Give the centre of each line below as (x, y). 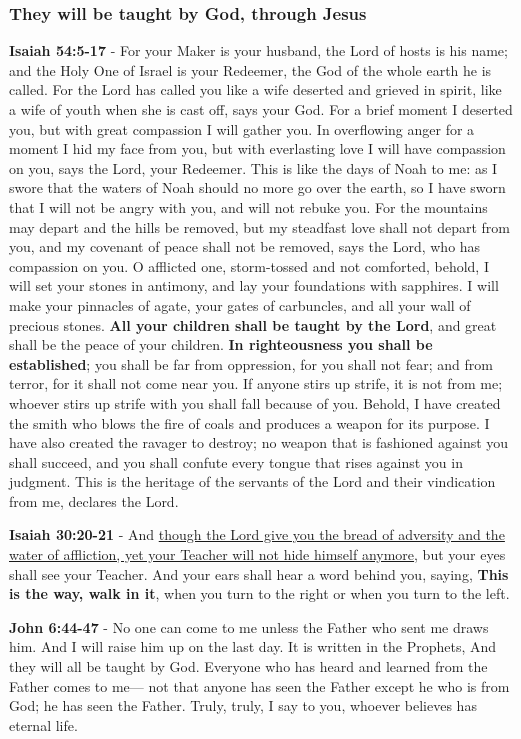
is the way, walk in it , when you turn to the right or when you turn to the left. (259, 593)
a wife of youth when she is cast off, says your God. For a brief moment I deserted (261, 109)
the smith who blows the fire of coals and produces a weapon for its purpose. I (249, 422)
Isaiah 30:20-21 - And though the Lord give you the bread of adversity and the (257, 534)
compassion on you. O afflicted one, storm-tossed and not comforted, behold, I (249, 265)
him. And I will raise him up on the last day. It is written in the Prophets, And (253, 646)
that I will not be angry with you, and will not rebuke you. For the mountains (248, 206)
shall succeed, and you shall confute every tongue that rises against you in (236, 461)
